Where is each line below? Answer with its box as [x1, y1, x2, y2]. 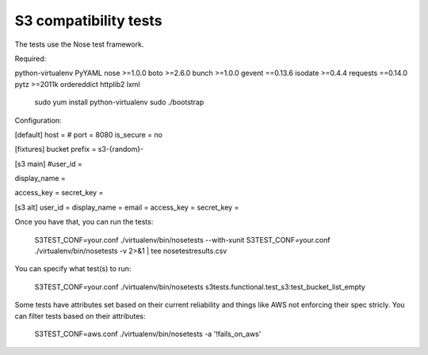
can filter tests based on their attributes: [14, 311, 146, 320]
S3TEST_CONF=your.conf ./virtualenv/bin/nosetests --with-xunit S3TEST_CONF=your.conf [34, 235, 331, 244]
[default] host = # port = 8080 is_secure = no [14, 130, 162, 139]
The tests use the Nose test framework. [14, 40, 144, 49]
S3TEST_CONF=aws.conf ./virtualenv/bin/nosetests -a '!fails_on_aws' [34, 329, 262, 338]
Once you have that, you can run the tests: [14, 217, 154, 227]
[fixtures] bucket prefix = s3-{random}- [14, 145, 144, 154]
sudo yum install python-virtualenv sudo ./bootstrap [34, 97, 204, 107]
